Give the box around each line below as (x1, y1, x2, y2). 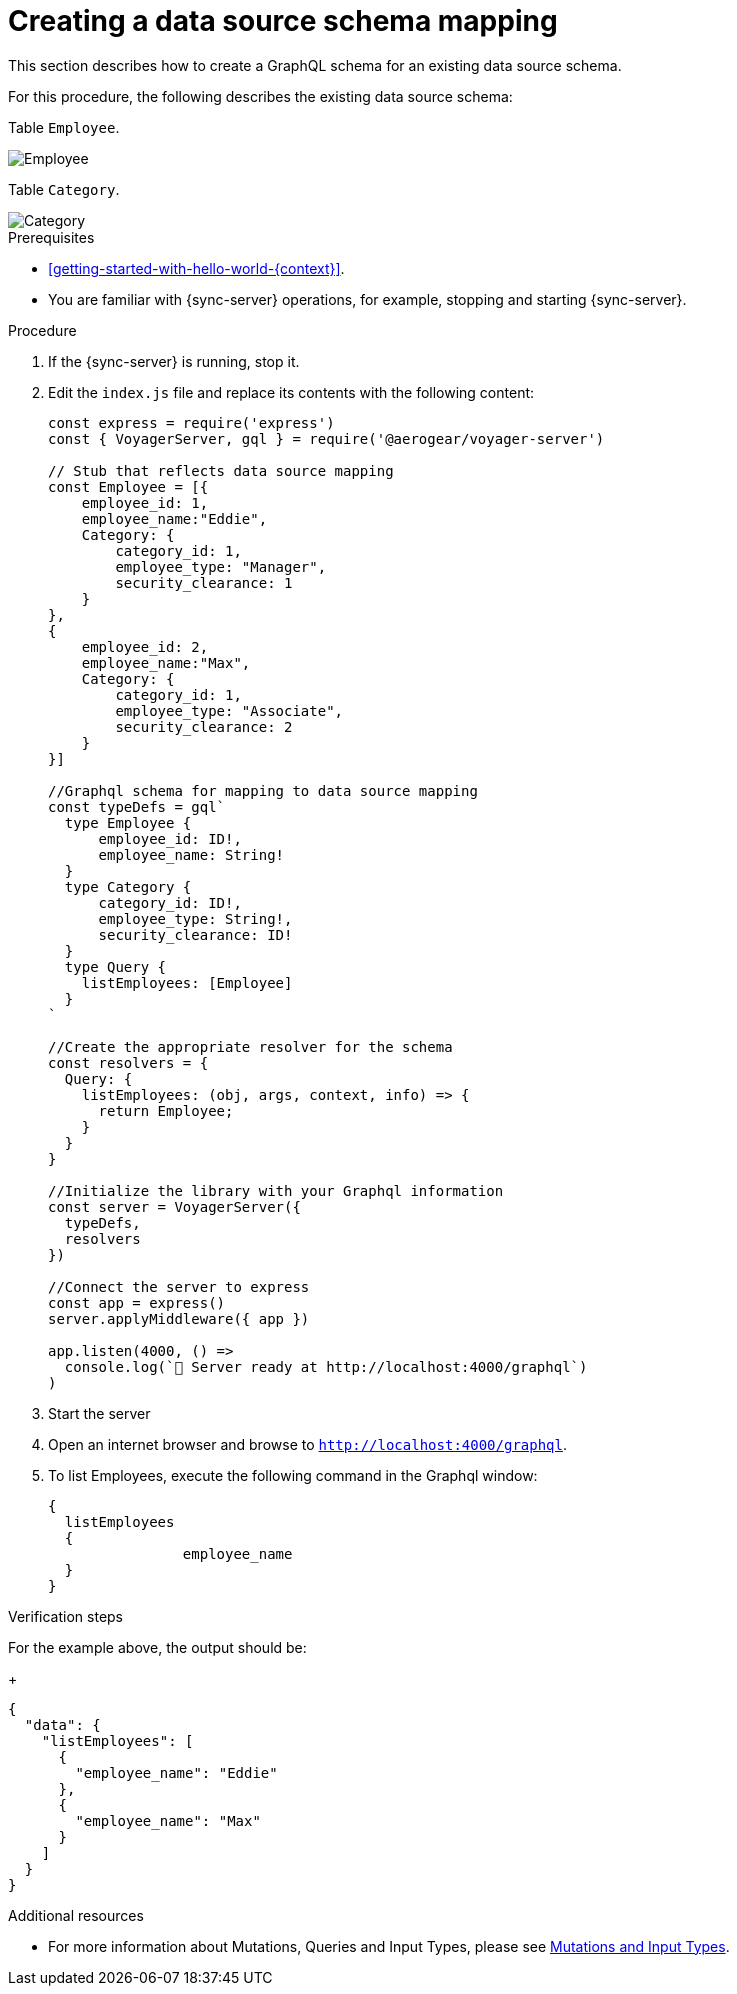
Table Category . (8, 180, 120, 198)
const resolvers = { (48, 1054, 209, 1071)
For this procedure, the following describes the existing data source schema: (8, 87, 513, 105)
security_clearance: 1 (115, 574, 293, 591)
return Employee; (98, 1102, 234, 1119)
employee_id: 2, (81, 638, 209, 655)
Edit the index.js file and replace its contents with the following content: (48, 383, 535, 401)
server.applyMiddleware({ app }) (48, 1310, 310, 1327)
